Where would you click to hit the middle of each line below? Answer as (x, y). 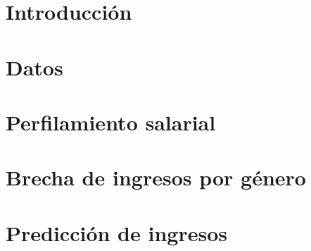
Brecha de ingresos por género (156, 177)
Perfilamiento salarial (111, 122)
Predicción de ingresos (116, 232)
